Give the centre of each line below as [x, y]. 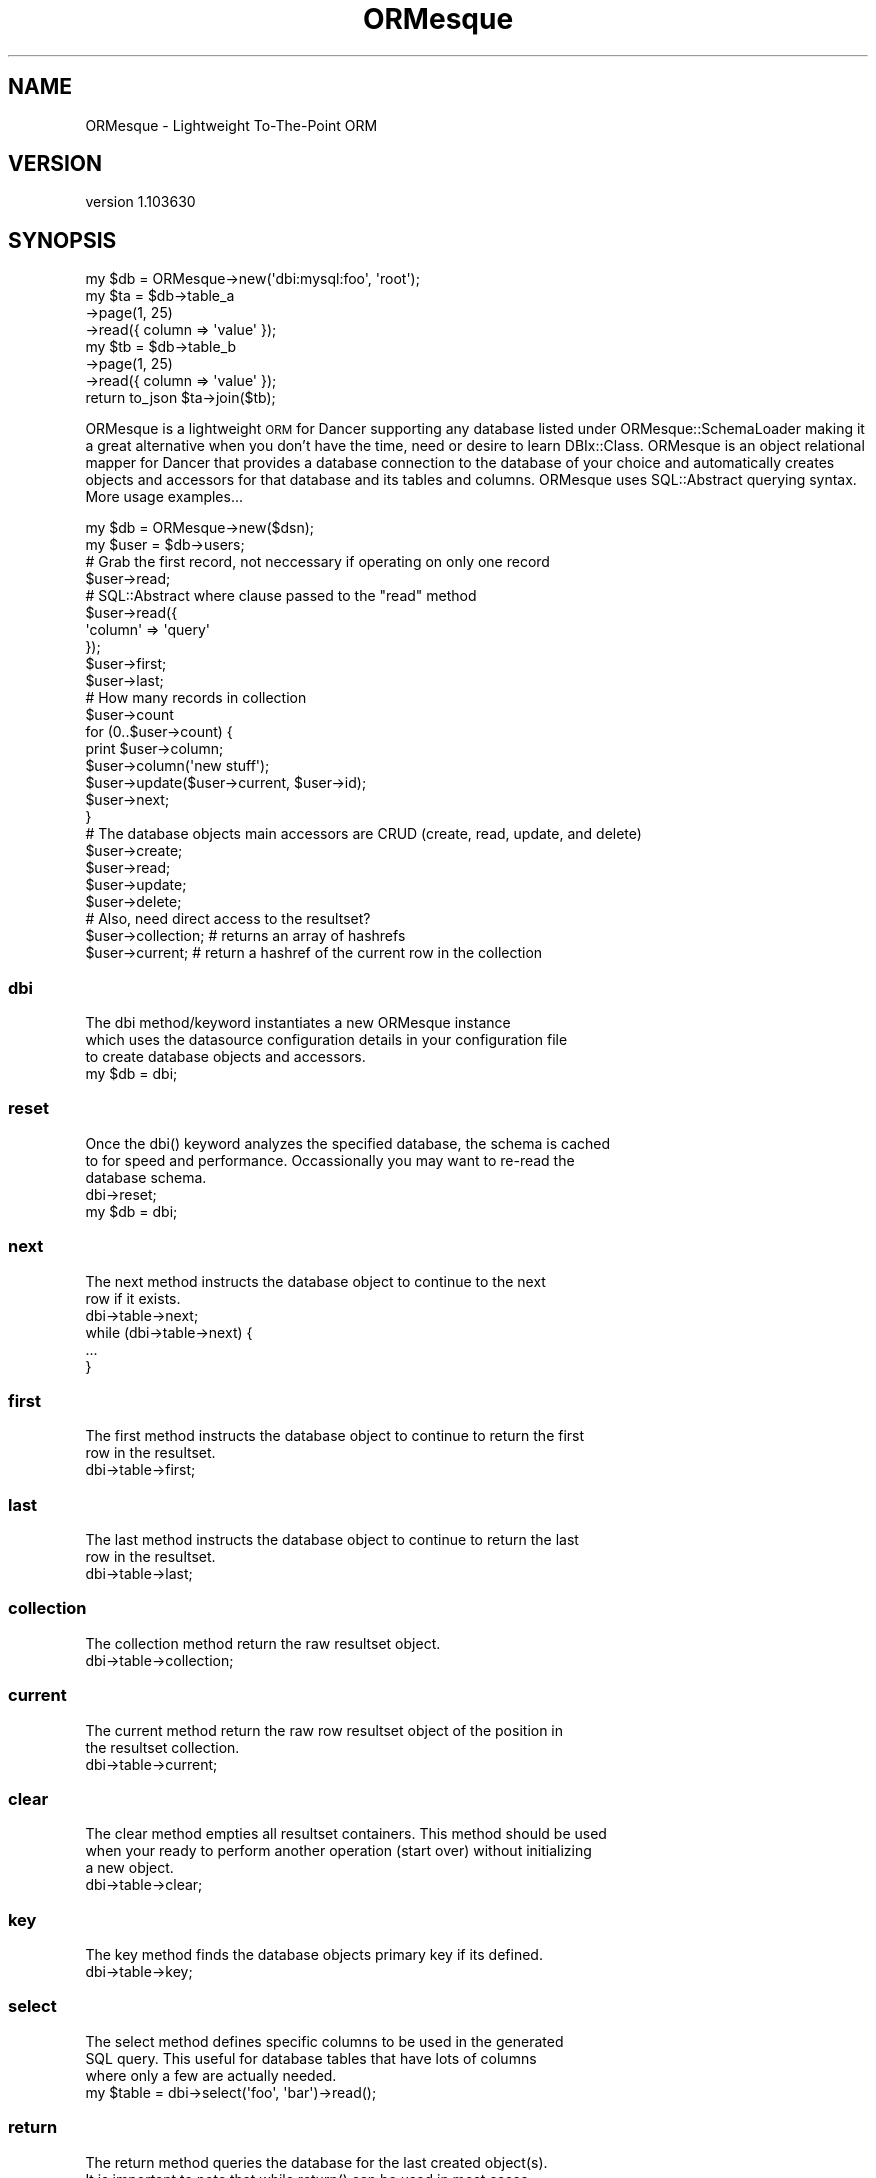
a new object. [129, 1868]
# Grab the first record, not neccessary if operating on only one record [317, 562]
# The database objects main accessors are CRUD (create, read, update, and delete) [363, 834]
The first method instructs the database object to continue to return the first [335, 1436]
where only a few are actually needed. [211, 2075]
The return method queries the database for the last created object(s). [316, 2162]
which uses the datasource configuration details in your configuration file [326, 1040]
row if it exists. [133, 1298]
